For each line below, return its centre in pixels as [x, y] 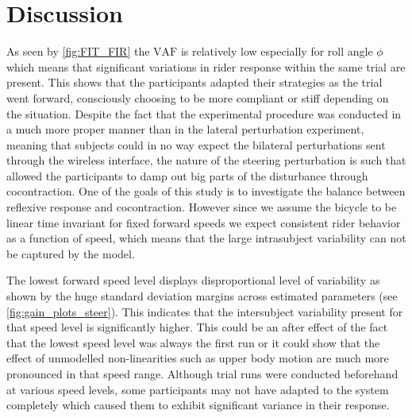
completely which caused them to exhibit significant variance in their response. [198, 405]
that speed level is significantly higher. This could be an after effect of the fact [197, 327]
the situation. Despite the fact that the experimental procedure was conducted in [204, 113]
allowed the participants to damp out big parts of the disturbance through [187, 175]
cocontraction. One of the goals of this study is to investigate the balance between [206, 191]
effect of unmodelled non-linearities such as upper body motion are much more [198, 358]
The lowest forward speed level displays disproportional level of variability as [193, 280]
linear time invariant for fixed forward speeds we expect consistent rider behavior [204, 222]
